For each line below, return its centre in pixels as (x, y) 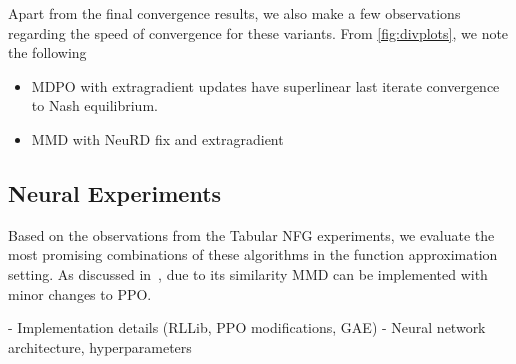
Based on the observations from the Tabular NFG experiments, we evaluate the (251, 234)
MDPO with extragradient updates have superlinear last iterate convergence (265, 85)
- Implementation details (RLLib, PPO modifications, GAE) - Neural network (247, 327)
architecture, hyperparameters (100, 346)
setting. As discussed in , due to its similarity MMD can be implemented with (248, 273)
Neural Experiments (115, 192)
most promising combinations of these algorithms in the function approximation (253, 254)
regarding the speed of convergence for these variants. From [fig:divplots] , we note (258, 32)
